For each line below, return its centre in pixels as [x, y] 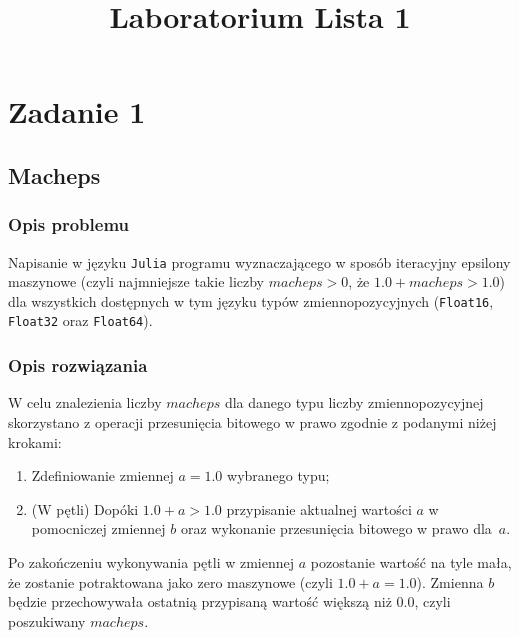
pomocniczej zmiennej [98, 528]
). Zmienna [450, 581]
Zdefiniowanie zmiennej [102, 475]
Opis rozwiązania [78, 365]
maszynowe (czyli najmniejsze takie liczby [136, 281]
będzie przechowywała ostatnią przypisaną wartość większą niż [200, 601]
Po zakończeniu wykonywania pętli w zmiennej [151, 561]
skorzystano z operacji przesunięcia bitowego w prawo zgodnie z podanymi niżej [252, 421]
